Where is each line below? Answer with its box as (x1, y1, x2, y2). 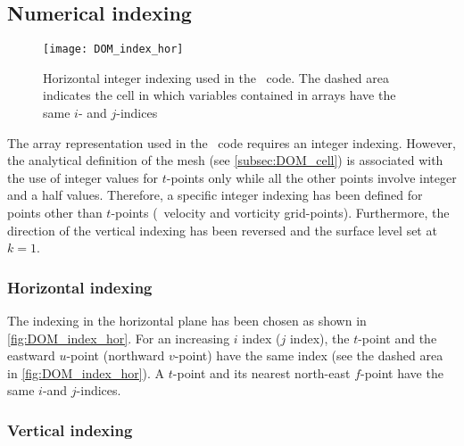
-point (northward (66, 346, 165, 365)
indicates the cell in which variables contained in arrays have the (43, 86, 396, 104)
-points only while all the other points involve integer (166, 168, 457, 186)
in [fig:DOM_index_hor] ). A (7, 363, 165, 382)
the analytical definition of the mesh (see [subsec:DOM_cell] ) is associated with (7, 151, 443, 169)
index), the (289, 328, 350, 347)
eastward (7, 346, 55, 365)
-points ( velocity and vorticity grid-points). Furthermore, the (111, 203, 450, 222)
